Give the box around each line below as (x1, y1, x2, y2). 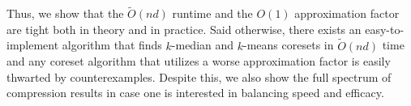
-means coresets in (243, 36, 334, 53)
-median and (171, 36, 234, 53)
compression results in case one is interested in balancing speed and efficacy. (6, 84, 384, 101)
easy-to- (365, 20, 405, 37)
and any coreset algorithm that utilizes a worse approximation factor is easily (6, 53, 391, 70)
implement (6, 36, 59, 53)
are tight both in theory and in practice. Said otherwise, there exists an (6, 20, 362, 37)
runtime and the (172, 5, 253, 22)
